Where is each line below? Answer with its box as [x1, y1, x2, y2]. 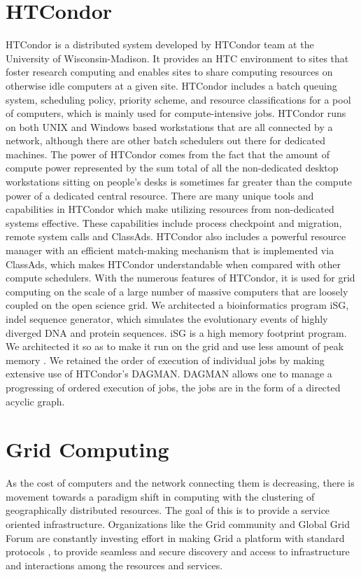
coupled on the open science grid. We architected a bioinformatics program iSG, [6, 298, 349, 312]
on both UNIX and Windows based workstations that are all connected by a [6, 119, 333, 134]
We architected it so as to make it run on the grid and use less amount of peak [6, 339, 344, 354]
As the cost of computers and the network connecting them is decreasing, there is [6, 475, 355, 490]
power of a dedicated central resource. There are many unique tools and [6, 188, 314, 202]
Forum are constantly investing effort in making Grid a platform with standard [6, 530, 345, 545]
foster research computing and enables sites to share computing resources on [6, 64, 333, 79]
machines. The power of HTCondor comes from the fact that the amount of [6, 146, 330, 161]
